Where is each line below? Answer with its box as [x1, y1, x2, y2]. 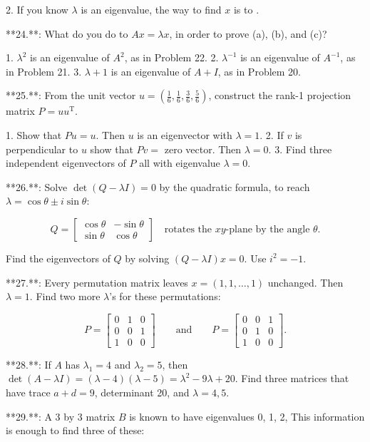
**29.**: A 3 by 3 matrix [6, 408, 115, 423]
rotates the [164, 224, 212, 235]
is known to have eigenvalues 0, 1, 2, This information [129, 408, 365, 423]
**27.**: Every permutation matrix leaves [6, 274, 188, 289]
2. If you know [6, 2, 68, 16]
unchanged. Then [267, 274, 344, 289]
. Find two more [29, 289, 101, 304]
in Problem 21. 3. [6, 63, 82, 78]
